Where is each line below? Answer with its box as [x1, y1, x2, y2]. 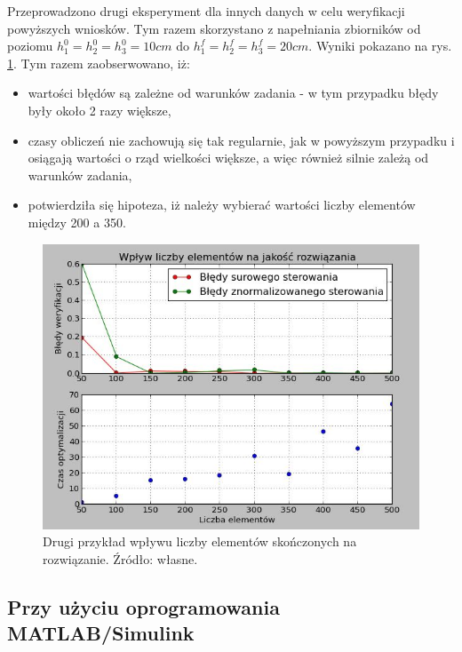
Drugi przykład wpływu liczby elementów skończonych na [43, 532, 357, 551]
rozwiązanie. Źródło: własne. [43, 549, 198, 568]
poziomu [7, 36, 53, 55]
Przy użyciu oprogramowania [7, 592, 280, 620]
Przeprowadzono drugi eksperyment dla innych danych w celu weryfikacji [7, 2, 405, 20]
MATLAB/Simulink [7, 619, 195, 647]
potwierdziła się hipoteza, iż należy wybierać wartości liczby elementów [28, 195, 416, 214]
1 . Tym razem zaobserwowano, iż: [7, 53, 190, 72]
